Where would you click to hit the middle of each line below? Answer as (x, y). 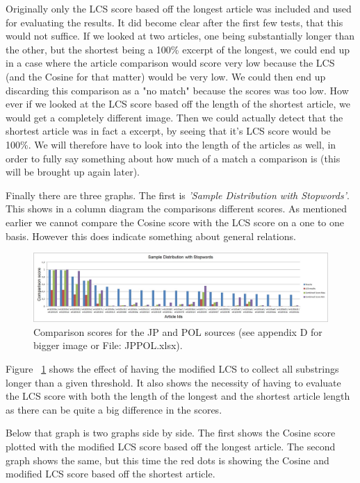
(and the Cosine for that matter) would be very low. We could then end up (166, 76)
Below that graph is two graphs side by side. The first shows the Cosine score (171, 433)
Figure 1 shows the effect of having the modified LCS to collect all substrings (172, 369)
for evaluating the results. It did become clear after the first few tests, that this (174, 22)
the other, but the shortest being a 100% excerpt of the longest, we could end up (178, 49)
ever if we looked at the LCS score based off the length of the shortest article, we (178, 104)
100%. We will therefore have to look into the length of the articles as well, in (171, 144)
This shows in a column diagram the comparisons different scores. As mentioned (177, 209)
